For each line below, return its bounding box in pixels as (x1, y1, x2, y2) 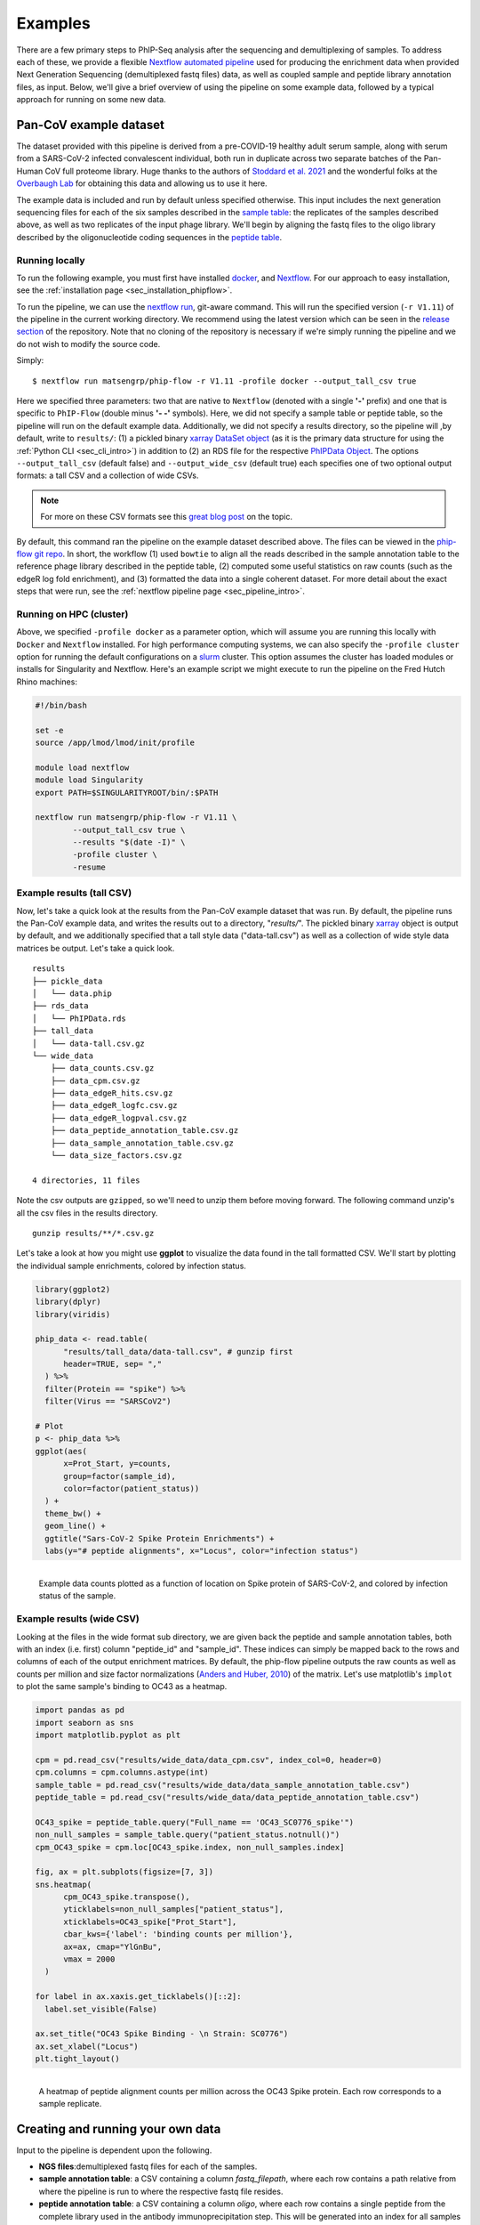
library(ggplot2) (35, 1284, 111, 1294)
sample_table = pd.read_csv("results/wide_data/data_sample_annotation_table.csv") (35, 1780, 411, 1790)
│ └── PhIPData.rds (32, 1013, 126, 1023)
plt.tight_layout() (35, 2054, 120, 2064)
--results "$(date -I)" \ (72, 837, 186, 847)
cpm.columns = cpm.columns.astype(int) (35, 1768, 209, 1777)
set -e (35, 725, 64, 735)
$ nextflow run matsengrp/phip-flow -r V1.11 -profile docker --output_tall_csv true (32, 376, 417, 386)
